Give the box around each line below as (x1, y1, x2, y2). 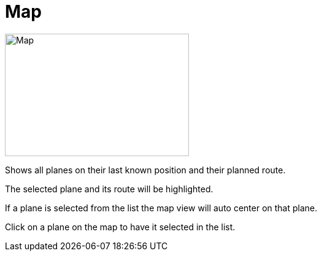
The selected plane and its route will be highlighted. (5, 183, 213, 194)
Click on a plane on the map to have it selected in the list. (5, 221, 236, 232)
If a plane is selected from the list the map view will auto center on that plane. (5, 202, 318, 213)
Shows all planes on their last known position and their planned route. (5, 164, 286, 175)
